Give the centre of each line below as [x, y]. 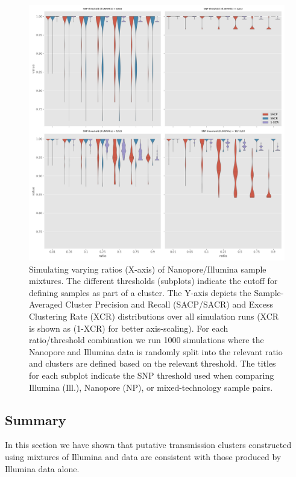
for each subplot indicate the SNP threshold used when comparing [152, 375]
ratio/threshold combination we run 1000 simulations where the [146, 340]
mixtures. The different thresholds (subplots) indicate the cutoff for [153, 281]
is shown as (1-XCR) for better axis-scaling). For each [129, 328]
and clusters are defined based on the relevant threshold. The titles [153, 363]
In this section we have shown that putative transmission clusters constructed [148, 445]
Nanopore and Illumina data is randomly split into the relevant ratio [156, 351]
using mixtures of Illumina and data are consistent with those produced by [143, 456]
